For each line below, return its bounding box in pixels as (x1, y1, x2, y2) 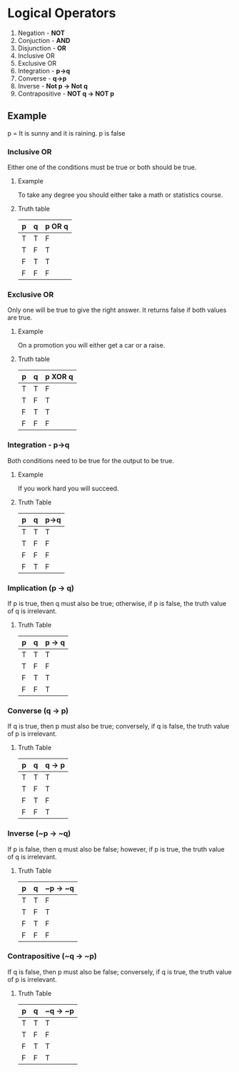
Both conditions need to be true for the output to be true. (7, 456, 175, 465)
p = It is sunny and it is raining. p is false (7, 128, 126, 137)
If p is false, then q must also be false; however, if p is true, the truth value (7, 844, 225, 854)
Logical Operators (7, 5, 116, 21)
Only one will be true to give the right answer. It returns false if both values (7, 305, 227, 315)
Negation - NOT (17, 29, 66, 37)
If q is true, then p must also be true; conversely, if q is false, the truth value (7, 722, 230, 731)
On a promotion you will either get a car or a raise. (17, 341, 166, 350)
